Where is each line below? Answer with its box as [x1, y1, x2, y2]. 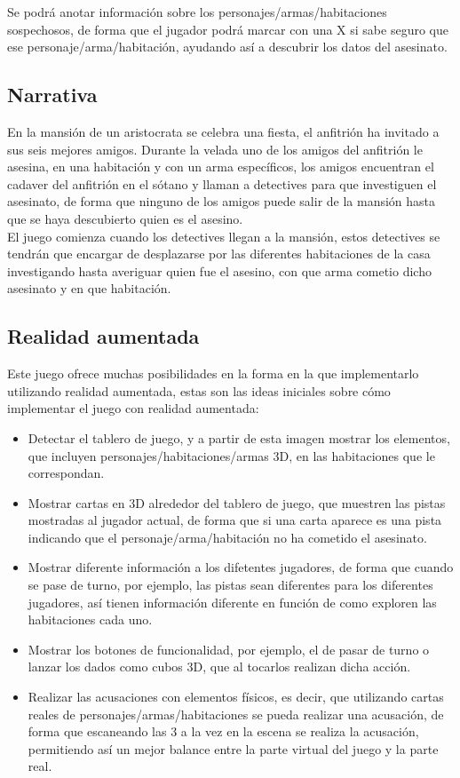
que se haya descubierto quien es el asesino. [7, 209, 243, 227]
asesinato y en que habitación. [7, 279, 171, 298]
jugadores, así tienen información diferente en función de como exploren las [28, 592, 437, 611]
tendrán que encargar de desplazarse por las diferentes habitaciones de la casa [7, 244, 431, 263]
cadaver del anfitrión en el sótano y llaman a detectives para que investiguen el [7, 174, 437, 193]
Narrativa [7, 81, 98, 108]
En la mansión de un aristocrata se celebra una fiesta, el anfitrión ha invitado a [7, 122, 440, 140]
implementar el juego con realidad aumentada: [7, 399, 259, 417]
